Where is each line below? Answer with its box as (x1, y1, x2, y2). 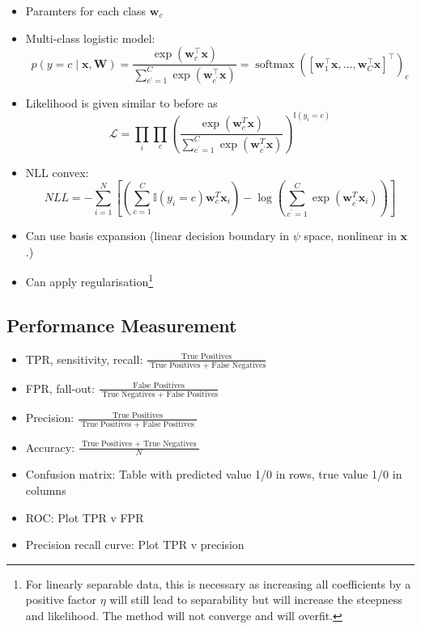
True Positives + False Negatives (150, 361, 266, 369)
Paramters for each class (25, 2, 147, 19)
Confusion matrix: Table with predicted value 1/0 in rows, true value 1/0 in (25, 466, 402, 483)
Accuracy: (25, 438, 75, 455)
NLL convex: (25, 163, 89, 180)
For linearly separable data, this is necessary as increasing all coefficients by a (25, 575, 411, 592)
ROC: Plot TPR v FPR (25, 509, 144, 526)
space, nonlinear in (304, 226, 397, 243)
